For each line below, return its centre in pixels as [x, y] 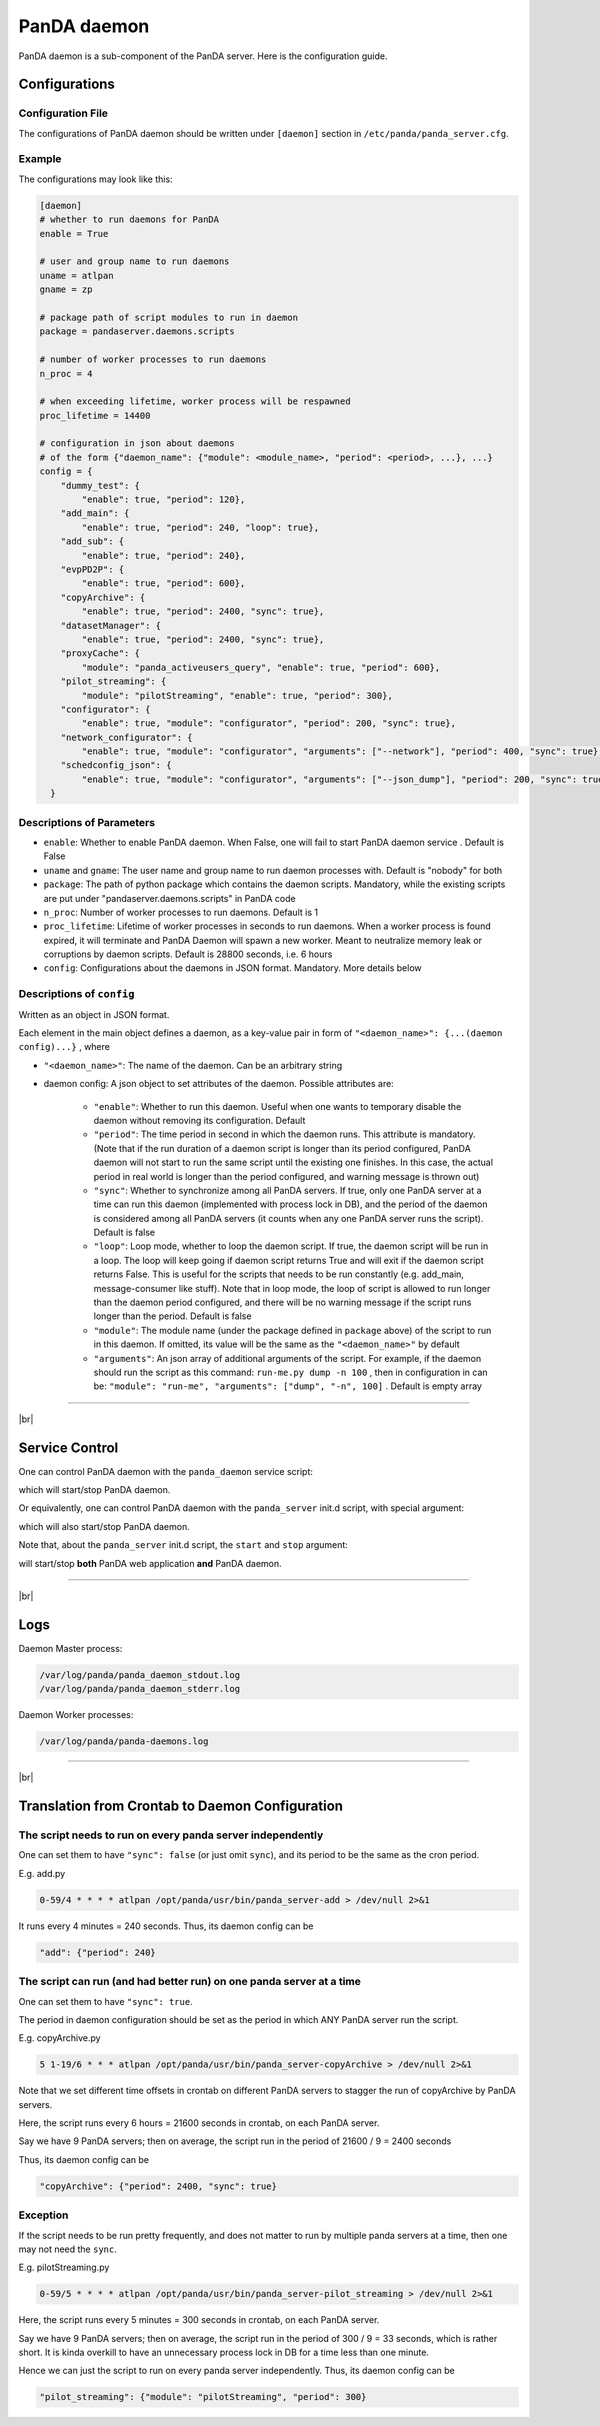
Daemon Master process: [70, 1648]
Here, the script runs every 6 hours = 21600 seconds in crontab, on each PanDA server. [199, 2123]
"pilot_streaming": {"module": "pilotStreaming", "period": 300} [203, 2397]
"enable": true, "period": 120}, [163, 499]
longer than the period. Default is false [172, 1316]
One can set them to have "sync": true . [106, 2001]
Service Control [68, 1447]
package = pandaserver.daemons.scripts [137, 331]
